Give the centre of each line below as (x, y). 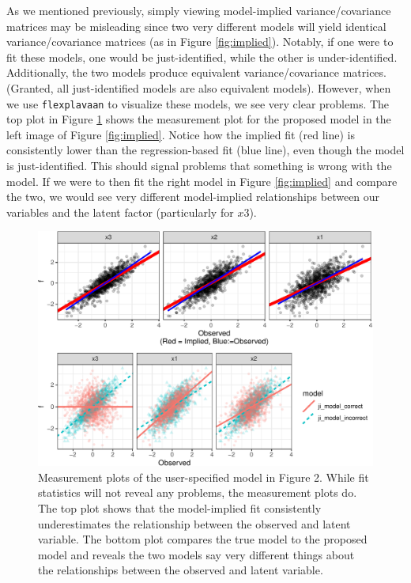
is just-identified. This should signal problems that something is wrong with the (199, 165)
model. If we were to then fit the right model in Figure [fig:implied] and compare (202, 181)
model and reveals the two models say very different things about (196, 554)
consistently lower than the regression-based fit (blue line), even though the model (205, 150)
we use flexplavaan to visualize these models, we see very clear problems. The (198, 103)
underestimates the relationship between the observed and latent (194, 523)
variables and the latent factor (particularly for (120, 212)
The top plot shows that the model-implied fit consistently (180, 508)
